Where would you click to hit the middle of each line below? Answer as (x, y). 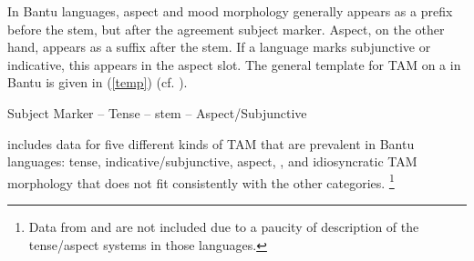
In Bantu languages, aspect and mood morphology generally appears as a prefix (230, 11)
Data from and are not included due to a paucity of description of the (224, 226)
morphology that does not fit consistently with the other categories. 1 (201, 181)
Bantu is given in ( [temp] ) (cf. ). (98, 82)
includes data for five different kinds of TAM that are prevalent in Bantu (211, 143)
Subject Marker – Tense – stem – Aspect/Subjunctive (157, 112)
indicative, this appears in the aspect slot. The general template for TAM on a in (234, 64)
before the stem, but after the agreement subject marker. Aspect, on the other (226, 29)
